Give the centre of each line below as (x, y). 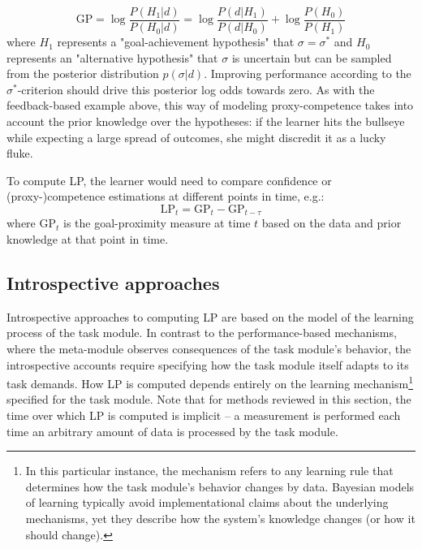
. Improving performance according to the (308, 73)
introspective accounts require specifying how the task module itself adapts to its (208, 364)
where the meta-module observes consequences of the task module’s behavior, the (209, 349)
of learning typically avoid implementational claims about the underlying (207, 502)
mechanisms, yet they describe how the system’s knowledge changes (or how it (220, 519)
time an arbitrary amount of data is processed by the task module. (172, 431)
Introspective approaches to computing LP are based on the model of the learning (210, 316)
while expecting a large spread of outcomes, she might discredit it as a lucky (196, 137)
